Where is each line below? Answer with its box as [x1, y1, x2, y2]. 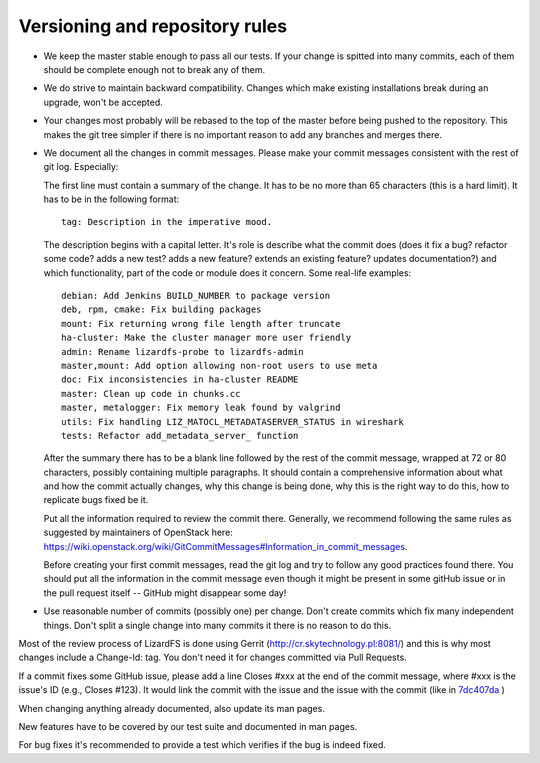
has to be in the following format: [43, 193, 180, 205]
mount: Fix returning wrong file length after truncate [61, 318, 341, 329]
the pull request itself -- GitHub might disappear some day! [43, 586, 287, 599]
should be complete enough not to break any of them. [43, 63, 266, 75]
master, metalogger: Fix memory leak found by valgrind [61, 402, 341, 414]
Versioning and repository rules [18, 15, 288, 37]
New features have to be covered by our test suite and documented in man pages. [18, 720, 358, 732]
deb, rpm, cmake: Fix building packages [61, 304, 262, 315]
